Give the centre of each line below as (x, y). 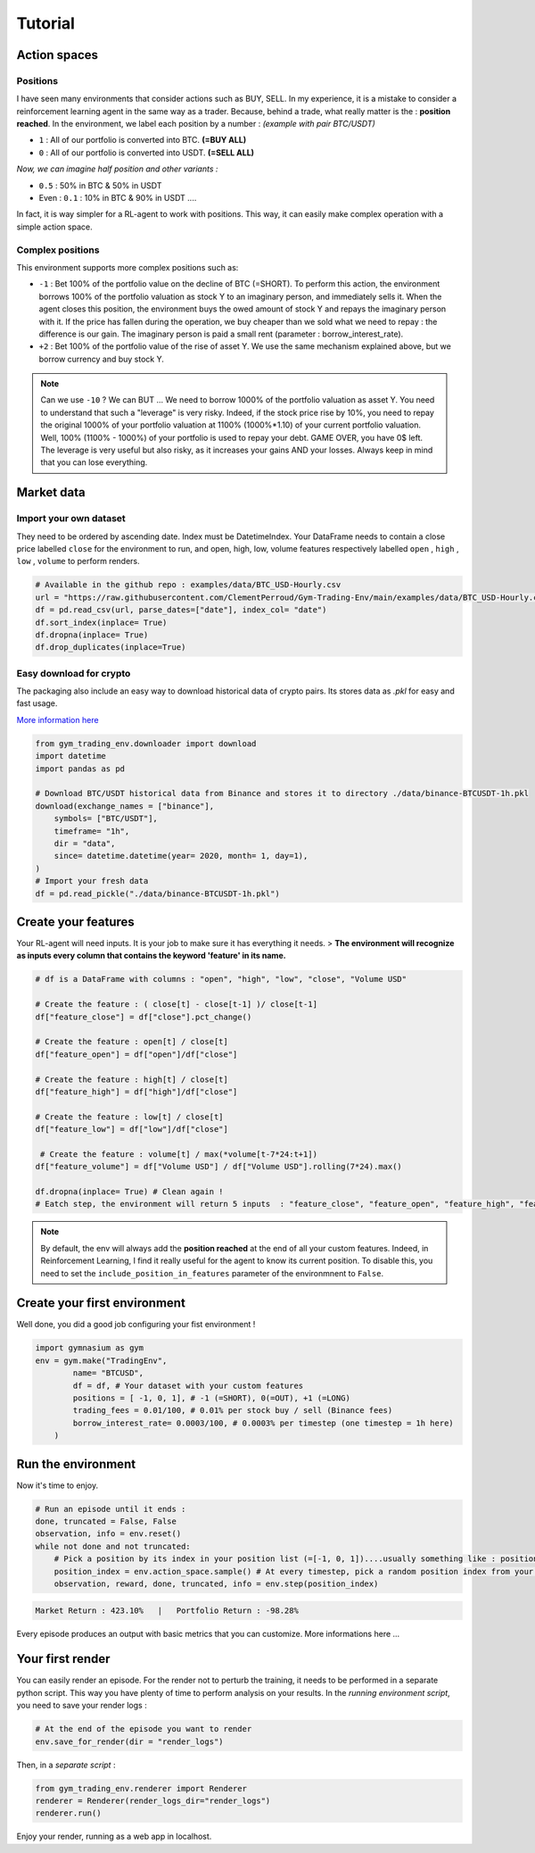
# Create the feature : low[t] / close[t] (129, 1117)
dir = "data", (85, 843)
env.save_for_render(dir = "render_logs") (129, 1741)
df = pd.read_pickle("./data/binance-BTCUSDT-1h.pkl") (157, 893)
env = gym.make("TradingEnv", (101, 1360)
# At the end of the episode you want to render (144, 1729)
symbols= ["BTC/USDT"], (106, 818)
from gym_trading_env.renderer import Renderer (141, 1788)
